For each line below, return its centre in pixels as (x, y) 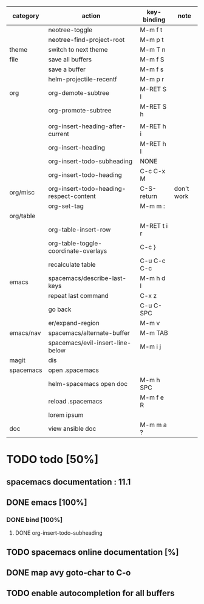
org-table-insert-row (80, 229)
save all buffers (70, 59)
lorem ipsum (66, 415)
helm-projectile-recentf (83, 79)
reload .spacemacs (75, 401)
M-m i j (151, 347)
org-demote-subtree (79, 93)
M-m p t (152, 40)
